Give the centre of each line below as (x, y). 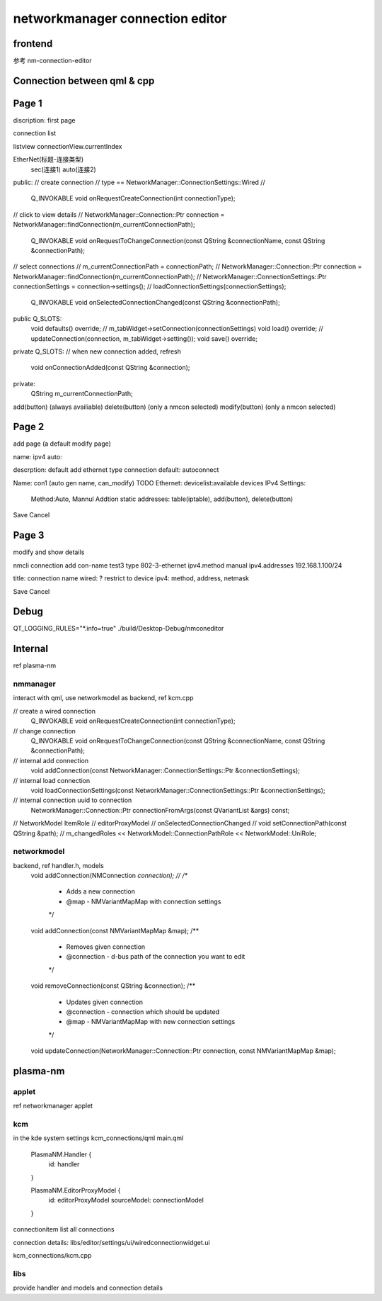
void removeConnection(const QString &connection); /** (113, 986)
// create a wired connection (54, 711)
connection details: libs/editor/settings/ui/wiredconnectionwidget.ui (111, 1242)
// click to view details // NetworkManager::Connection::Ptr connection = (119, 214)
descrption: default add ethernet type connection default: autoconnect (116, 470)
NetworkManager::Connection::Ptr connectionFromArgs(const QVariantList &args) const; (160, 810)
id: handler (64, 1164)
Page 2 (29, 427)
